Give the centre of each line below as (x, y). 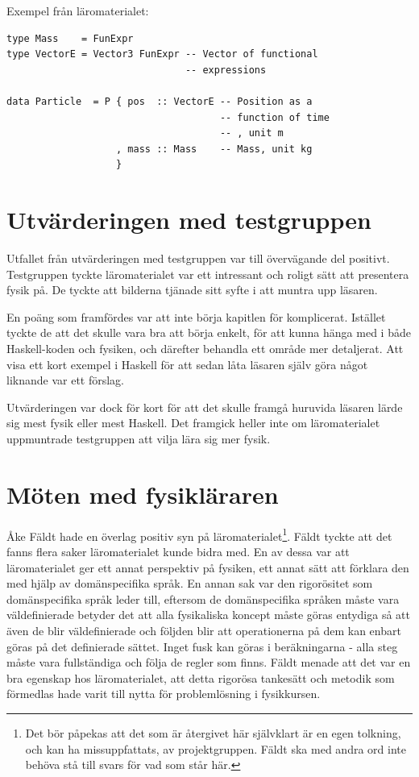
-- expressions (226, 70)
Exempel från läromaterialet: (78, 10)
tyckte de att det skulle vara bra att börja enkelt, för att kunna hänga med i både (209, 332)
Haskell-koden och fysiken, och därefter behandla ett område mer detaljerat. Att (205, 349)
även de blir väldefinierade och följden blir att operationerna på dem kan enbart (204, 630)
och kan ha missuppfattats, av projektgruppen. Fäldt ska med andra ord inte (216, 748)
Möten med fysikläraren (143, 494)
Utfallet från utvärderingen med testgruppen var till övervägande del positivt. (198, 258)
